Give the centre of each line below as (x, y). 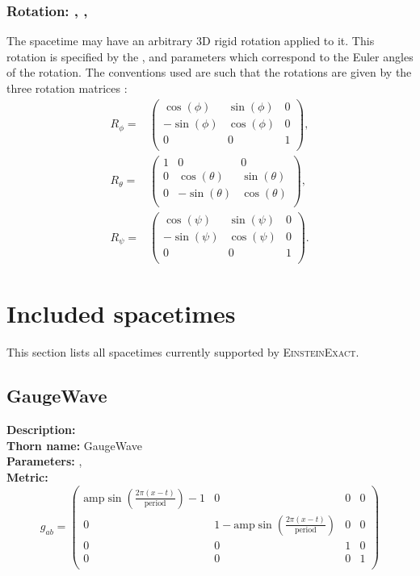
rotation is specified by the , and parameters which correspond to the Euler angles (210, 56)
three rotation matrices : (67, 88)
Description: (41, 430)
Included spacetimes (121, 313)
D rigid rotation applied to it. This (288, 41)
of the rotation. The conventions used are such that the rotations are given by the (209, 72)
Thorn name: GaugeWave (74, 445)
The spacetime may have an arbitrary (100, 41)
